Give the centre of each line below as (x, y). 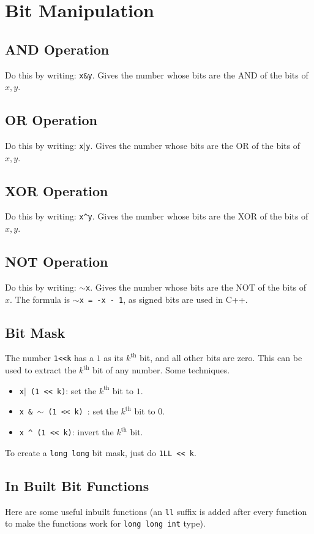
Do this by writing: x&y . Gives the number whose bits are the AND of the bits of (157, 74)
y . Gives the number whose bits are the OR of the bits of (193, 146)
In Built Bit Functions (77, 485)
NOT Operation (57, 261)
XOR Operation (57, 190)
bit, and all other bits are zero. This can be (221, 358)
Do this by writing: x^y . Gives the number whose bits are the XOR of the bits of (157, 216)
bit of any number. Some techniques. (161, 370)
